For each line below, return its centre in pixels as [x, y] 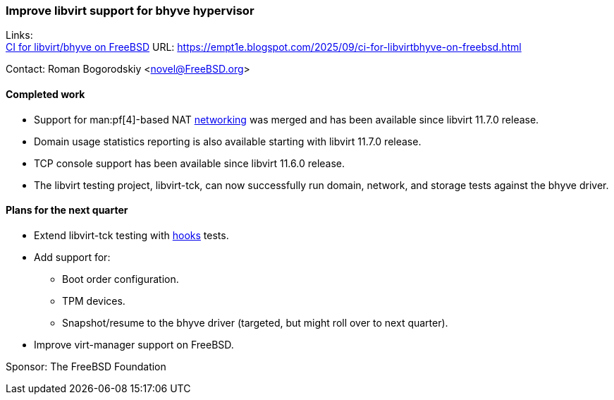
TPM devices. [94, 301]
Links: [19, 35]
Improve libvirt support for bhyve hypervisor [130, 11]
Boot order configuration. [121, 279]
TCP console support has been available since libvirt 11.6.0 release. [190, 163]
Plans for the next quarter [67, 210]
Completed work [45, 94]
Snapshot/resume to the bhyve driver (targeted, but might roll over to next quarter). [255, 322]
